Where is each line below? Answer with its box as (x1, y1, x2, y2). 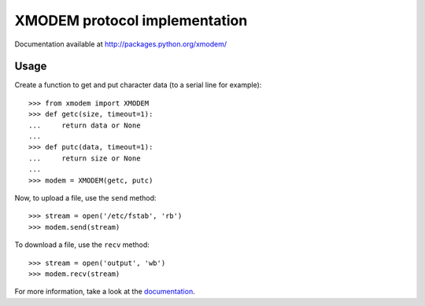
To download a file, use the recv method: (14, 240, 150, 249)
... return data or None (28, 120, 141, 130)
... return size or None (28, 153, 141, 163)
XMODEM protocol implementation (14, 12, 248, 29)
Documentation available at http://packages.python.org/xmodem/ (14, 39, 227, 49)
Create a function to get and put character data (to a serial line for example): (14, 80, 262, 90)
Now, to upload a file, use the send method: (14, 193, 157, 202)
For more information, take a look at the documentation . (14, 287, 196, 297)
